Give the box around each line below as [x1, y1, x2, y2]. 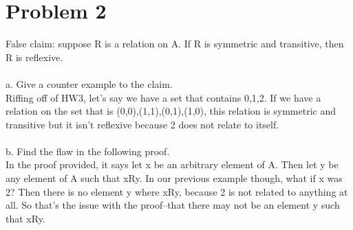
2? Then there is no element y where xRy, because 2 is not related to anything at [6, 184, 348, 198]
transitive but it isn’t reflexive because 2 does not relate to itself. [6, 117, 279, 131]
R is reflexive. [6, 49, 63, 64]
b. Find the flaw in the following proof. [6, 143, 170, 158]
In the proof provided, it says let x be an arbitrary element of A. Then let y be [6, 157, 339, 172]
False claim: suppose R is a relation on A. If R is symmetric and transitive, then [6, 36, 344, 51]
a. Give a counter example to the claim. [6, 76, 173, 91]
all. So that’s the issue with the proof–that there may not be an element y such [6, 198, 340, 212]
